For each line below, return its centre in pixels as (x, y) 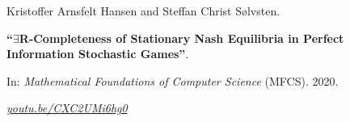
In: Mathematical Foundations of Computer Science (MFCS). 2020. (173, 80)
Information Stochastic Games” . (98, 54)
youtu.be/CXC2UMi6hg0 (67, 108)
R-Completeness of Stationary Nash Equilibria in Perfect (181, 38)
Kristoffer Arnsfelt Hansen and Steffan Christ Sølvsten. (143, 11)
